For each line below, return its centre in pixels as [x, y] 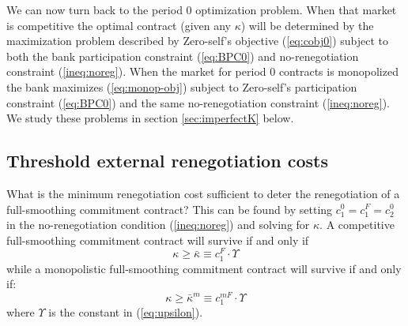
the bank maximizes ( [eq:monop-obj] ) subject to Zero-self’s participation [182, 86]
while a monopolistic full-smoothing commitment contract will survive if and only [204, 268]
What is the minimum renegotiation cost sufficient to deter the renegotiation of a [203, 193]
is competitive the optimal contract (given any [119, 25]
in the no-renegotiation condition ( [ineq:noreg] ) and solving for [158, 225]
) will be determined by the [307, 25]
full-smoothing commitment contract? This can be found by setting [170, 209]
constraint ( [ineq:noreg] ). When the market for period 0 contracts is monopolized [202, 71]
